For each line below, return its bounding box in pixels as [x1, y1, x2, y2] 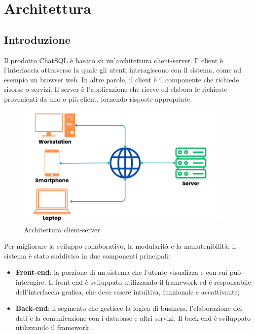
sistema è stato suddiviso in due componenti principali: [4, 250, 170, 260]
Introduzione [4, 32, 71, 47]
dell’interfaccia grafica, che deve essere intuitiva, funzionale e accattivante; [15, 286, 240, 297]
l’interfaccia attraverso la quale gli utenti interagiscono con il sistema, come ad [4, 65, 242, 75]
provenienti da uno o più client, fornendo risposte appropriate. [4, 93, 192, 104]
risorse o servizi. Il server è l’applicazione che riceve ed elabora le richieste [4, 84, 227, 94]
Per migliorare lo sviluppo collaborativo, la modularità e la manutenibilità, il [4, 241, 236, 251]
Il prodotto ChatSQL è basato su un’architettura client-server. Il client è [4, 55, 223, 65]
